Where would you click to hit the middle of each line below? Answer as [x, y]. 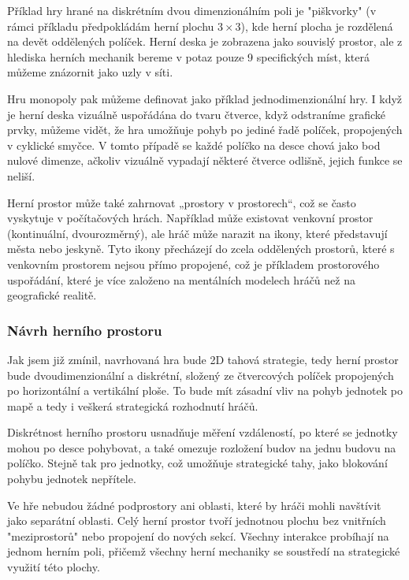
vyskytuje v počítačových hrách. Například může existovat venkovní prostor [190, 218]
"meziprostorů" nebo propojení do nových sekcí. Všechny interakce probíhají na [198, 535]
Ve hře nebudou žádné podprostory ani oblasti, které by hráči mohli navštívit [194, 505]
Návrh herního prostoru [85, 330]
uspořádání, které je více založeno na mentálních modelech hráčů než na [181, 279]
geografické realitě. [52, 295]
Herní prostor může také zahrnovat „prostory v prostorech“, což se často [182, 202]
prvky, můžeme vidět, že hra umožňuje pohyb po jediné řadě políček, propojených [205, 130]
